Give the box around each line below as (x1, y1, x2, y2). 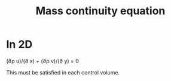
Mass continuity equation (35, 4, 166, 18)
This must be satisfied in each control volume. (6, 68, 120, 76)
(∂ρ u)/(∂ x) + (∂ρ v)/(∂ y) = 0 (6, 57, 80, 64)
